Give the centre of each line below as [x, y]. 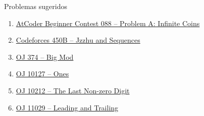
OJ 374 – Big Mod [45, 56]
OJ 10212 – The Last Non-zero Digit [73, 90]
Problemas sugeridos [36, 6]
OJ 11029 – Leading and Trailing [67, 107]
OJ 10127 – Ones [42, 74]
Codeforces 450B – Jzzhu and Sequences [78, 40]
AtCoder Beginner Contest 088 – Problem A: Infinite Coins [108, 23]
